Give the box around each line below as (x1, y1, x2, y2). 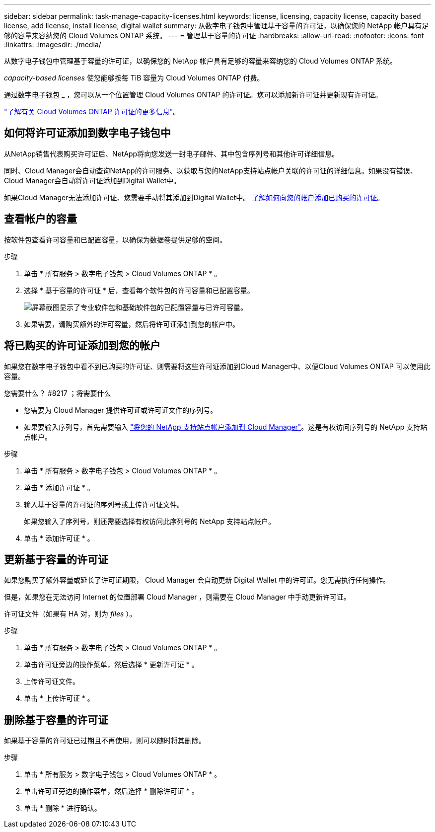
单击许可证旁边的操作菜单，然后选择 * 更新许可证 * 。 (24, 660, 199, 669)
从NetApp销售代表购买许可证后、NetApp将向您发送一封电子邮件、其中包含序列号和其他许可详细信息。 (4, 149, 339, 158)
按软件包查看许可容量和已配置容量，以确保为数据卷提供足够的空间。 (4, 235, 226, 244)
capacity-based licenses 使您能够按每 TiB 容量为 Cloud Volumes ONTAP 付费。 (4, 74, 264, 82)
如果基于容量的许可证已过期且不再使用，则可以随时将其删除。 (4, 736, 206, 745)
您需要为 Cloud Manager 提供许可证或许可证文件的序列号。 (24, 405, 217, 414)
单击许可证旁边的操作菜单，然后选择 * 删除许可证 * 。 (24, 787, 199, 796)
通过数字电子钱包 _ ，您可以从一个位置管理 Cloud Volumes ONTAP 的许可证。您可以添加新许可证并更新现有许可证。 (4, 90, 382, 99)
